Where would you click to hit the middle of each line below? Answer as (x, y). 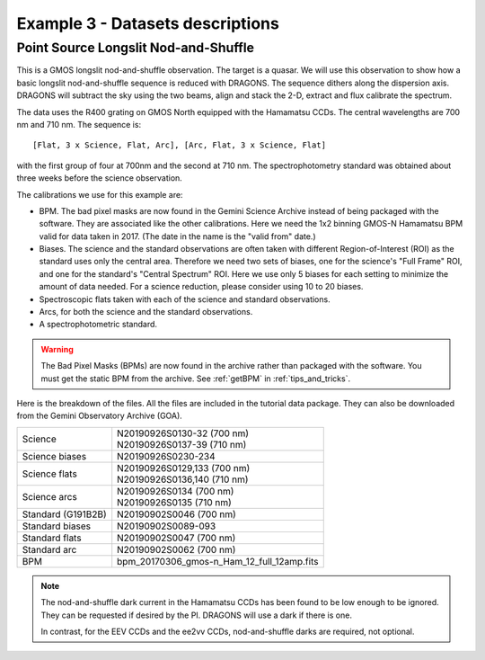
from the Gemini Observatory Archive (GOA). (100, 416)
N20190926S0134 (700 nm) (176, 491)
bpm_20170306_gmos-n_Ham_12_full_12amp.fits (218, 561)
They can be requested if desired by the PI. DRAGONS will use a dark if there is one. (196, 615)
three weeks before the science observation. (100, 178)
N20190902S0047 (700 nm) (176, 538)
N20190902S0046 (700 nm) (177, 514)
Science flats (50, 474)
